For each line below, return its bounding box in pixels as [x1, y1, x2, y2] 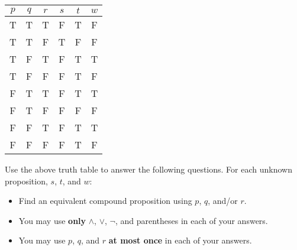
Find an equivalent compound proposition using [18, 194, 192, 207]
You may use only [18, 214, 86, 226]
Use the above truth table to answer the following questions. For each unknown [5, 163, 292, 175]
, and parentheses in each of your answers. [115, 214, 268, 226]
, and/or [208, 194, 238, 207]
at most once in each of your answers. [108, 234, 252, 246]
